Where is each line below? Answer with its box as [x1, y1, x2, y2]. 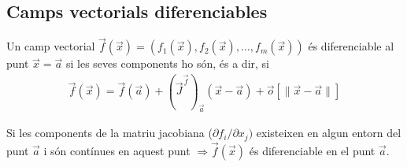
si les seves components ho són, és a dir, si [65, 55, 269, 72]
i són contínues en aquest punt [43, 143, 191, 159]
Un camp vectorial [6, 38, 95, 54]
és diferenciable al [308, 38, 394, 54]
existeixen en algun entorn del [256, 124, 401, 141]
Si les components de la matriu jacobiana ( [6, 124, 213, 141]
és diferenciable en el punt [249, 143, 376, 159]
